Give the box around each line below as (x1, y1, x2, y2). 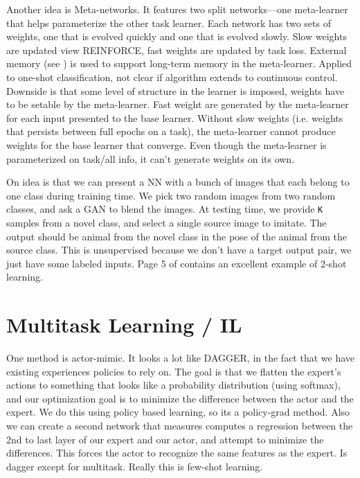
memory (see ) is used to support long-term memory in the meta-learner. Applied (6, 56, 352, 71)
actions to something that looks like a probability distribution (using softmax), (6, 378, 341, 392)
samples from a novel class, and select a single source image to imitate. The (6, 215, 327, 229)
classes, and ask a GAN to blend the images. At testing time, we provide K (6, 202, 323, 216)
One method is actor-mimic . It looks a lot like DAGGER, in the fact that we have (6, 351, 354, 365)
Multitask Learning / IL (6, 310, 242, 339)
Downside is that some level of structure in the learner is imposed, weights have (6, 83, 345, 98)
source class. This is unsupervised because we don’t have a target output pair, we (6, 242, 352, 257)
